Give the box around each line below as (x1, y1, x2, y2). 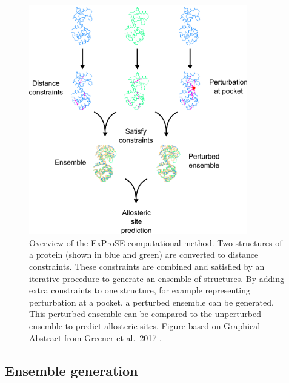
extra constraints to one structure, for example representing (29, 284, 250, 296)
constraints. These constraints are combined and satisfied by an (29, 260, 265, 273)
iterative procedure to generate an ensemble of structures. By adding (29, 272, 285, 284)
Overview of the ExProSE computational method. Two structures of (29, 236, 282, 249)
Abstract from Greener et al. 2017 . (29, 331, 162, 344)
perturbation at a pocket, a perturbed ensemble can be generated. (29, 295, 274, 308)
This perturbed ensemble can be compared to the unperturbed (29, 307, 262, 320)
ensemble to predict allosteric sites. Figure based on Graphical (29, 319, 261, 332)
